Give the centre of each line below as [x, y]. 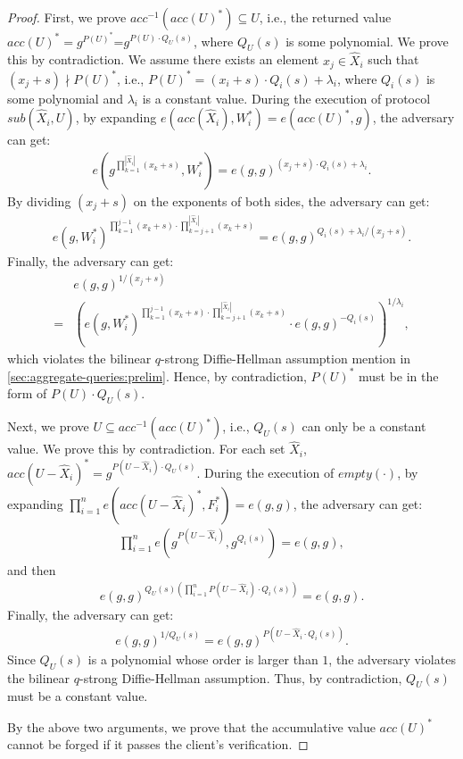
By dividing [39, 200]
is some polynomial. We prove [367, 41]
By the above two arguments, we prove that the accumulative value [191, 726]
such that [393, 59]
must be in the [398, 375]
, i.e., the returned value [325, 17]
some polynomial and [65, 98]
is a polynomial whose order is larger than [203, 659]
